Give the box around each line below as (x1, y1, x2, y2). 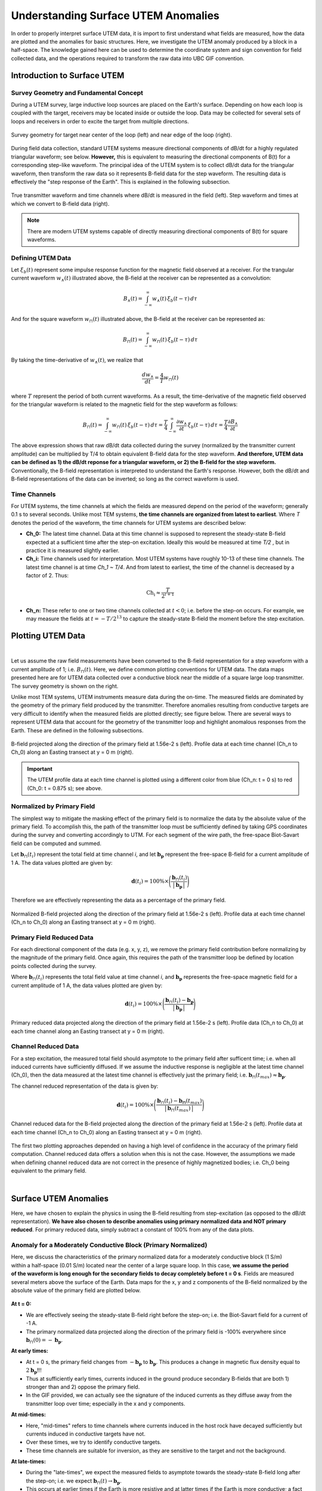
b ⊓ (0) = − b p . (26, 1336, 63, 1345)
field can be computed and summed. (11, 840, 101, 847)
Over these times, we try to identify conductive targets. (26, 1439, 162, 1446)
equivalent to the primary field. (11, 1167, 86, 1174)
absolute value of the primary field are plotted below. (11, 1287, 141, 1294)
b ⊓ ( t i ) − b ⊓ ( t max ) (157, 1097, 202, 1106)
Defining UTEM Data (11, 253, 72, 262)
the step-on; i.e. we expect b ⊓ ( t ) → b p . (26, 1477, 122, 1486)
